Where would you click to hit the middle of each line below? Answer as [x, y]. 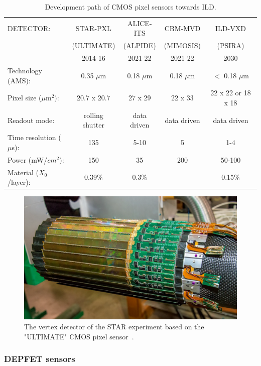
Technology [25, 70]
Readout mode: [31, 120]
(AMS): [19, 80]
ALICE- [140, 23]
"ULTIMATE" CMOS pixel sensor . [79, 336]
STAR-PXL [93, 28]
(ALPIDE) [140, 45]
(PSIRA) [231, 45]
